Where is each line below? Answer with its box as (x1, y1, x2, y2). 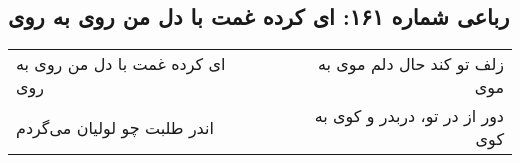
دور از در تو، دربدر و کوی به (314, 104, 504, 128)
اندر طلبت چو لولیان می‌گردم (16, 115, 214, 139)
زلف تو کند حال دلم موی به (317, 52, 504, 76)
